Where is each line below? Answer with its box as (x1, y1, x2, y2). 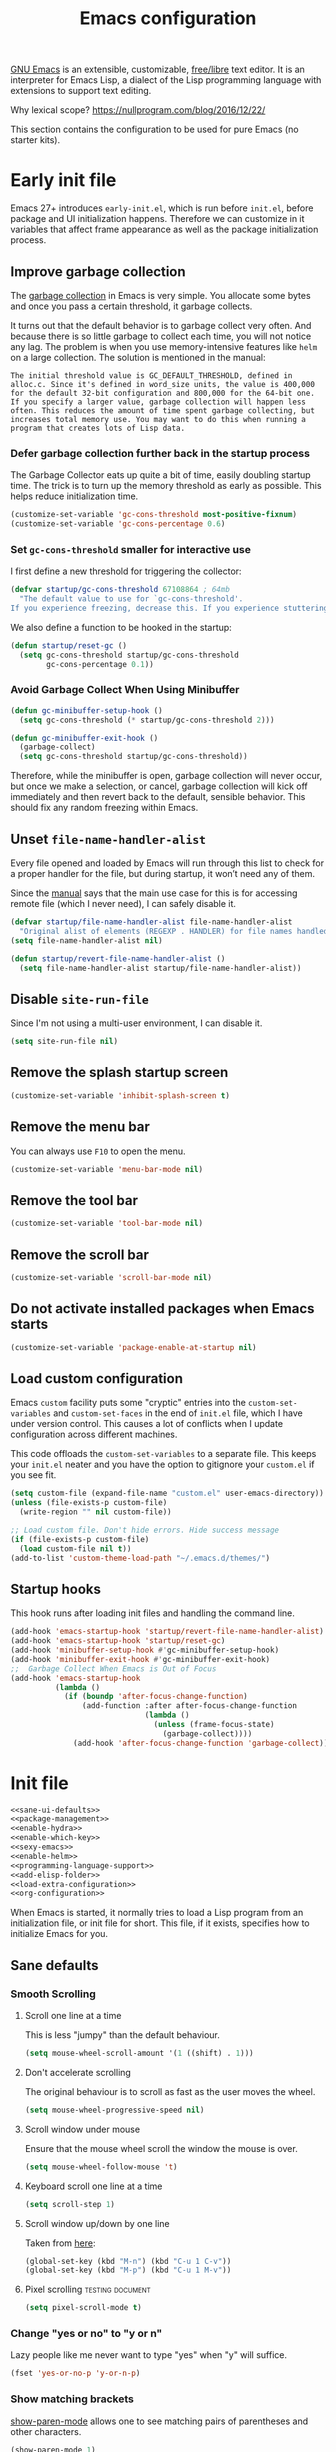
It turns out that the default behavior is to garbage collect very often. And (10, 319, 312, 331)
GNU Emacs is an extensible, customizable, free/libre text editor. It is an (10, 63, 305, 76)
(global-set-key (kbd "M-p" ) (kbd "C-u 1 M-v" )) (24, 2265, 232, 2276)
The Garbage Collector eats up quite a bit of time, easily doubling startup (10, 469, 312, 481)
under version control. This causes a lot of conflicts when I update (10, 1418, 283, 1430)
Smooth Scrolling (10, 1987, 97, 2001)
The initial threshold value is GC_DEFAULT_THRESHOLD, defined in (10, 370, 293, 381)
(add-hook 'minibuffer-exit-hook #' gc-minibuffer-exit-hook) (10, 1654, 271, 1664)
